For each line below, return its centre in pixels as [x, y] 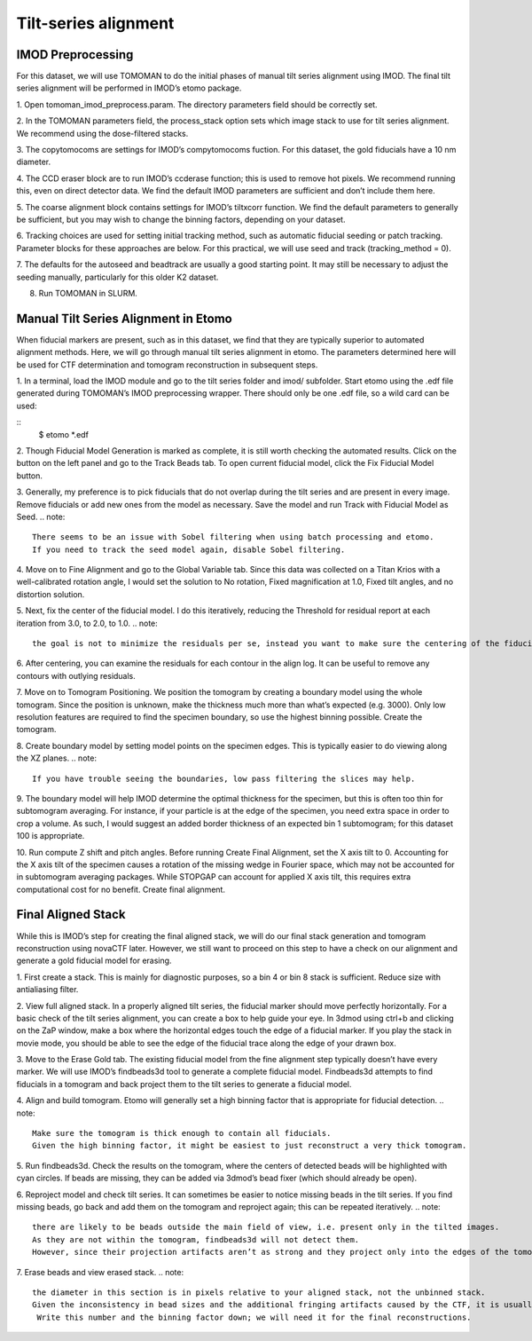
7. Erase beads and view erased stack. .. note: [100, 1272]
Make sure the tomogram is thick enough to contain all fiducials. [182, 1133]
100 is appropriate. [51, 836]
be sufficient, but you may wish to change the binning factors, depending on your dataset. [181, 219]
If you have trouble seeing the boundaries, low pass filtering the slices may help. [224, 778]
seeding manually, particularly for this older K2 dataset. [117, 277]
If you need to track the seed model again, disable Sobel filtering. [189, 549]
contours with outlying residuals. [76, 675]
